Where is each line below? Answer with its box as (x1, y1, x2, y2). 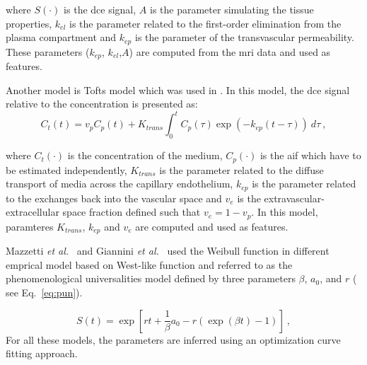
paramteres (6, 219, 54, 233)
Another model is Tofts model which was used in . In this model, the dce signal (6, 82, 350, 97)
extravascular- (264, 190, 325, 205)
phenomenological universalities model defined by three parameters (6, 271, 296, 286)
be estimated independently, (6, 162, 127, 177)
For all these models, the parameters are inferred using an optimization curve (6, 332, 341, 347)
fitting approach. (6, 346, 78, 361)
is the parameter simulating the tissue (149, 2, 314, 16)
